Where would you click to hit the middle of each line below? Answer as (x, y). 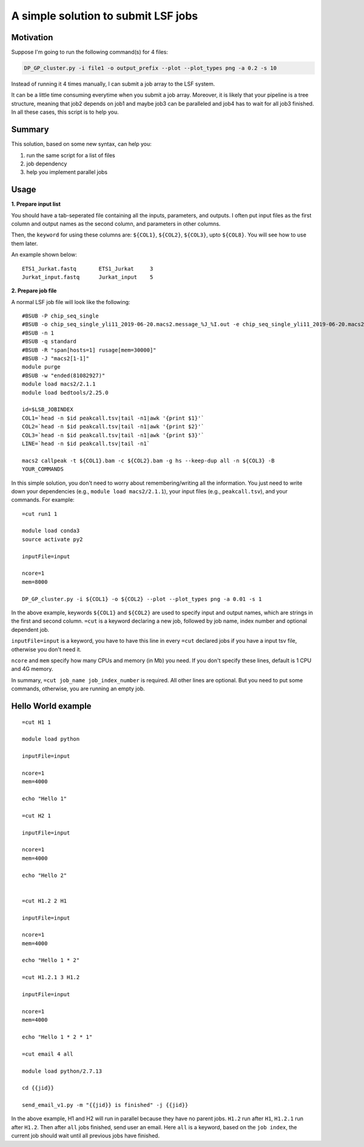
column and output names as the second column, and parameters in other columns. (116, 224)
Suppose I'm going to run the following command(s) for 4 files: (89, 52)
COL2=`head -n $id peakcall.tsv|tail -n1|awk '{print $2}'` (113, 427)
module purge (41, 367)
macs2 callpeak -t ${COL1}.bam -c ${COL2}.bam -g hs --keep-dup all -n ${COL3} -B (148, 460)
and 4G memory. (32, 669)
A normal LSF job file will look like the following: (71, 302)
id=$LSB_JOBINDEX (48, 410)
